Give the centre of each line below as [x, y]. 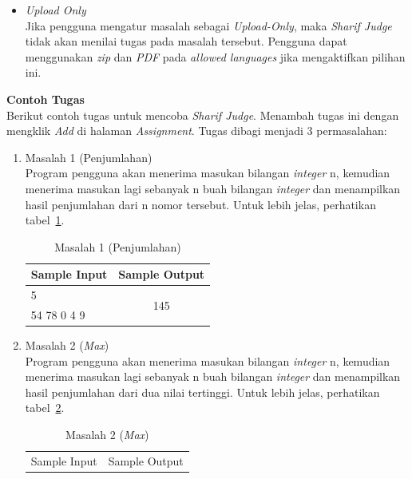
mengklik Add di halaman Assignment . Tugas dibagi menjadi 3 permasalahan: [197, 131]
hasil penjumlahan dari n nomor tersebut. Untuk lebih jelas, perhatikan [200, 204]
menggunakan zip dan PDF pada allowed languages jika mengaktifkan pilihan [215, 56]
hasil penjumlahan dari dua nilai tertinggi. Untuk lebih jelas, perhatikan [202, 392]
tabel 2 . [45, 408]
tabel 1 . [45, 220]
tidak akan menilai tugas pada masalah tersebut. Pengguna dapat [186, 41]
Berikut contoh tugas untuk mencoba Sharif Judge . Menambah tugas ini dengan [203, 115]
